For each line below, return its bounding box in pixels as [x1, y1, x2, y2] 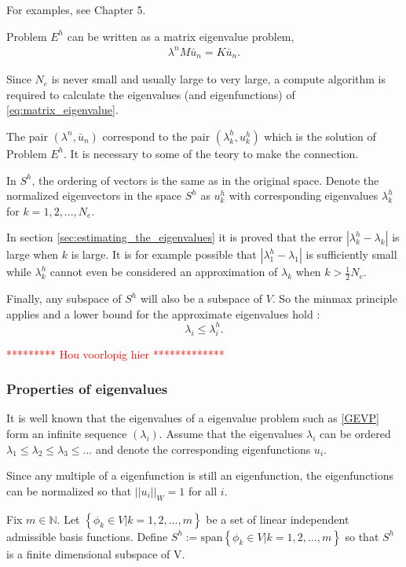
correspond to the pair [102, 127, 210, 144]
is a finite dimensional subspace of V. [6, 545, 185, 561]
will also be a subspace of [140, 290, 262, 307]
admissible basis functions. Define [6, 528, 168, 544]
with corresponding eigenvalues [229, 187, 379, 204]
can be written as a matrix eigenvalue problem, [67, 28, 294, 44]
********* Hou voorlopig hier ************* [6, 345, 225, 362]
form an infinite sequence [6, 425, 127, 442]
